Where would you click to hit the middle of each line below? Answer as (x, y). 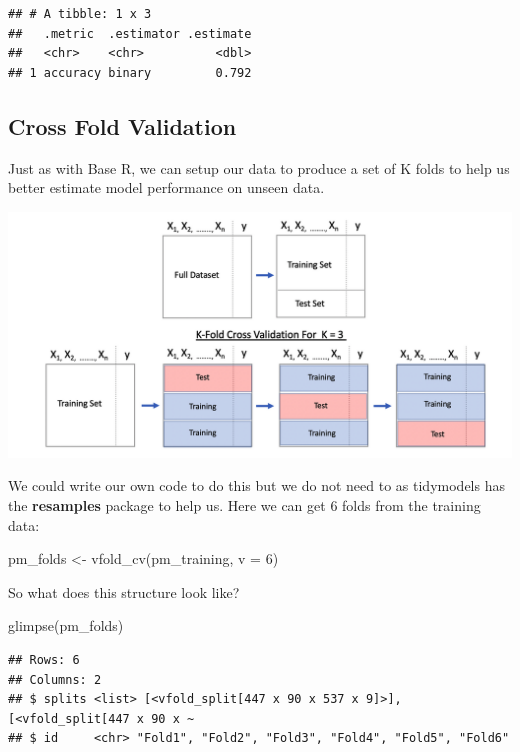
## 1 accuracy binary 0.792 (130, 72)
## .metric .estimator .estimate (130, 33)
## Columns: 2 (55, 679)
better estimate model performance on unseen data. (166, 187)
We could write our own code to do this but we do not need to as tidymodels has (256, 485)
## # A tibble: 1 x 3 (80, 14)
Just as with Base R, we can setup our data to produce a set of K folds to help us (259, 167)
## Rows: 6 (44, 660)
